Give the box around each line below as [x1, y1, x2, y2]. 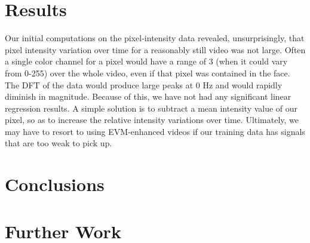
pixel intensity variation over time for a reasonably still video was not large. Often [5, 43, 306, 56]
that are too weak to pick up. [5, 137, 112, 149]
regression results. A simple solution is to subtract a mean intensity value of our [5, 101, 298, 114]
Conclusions [5, 172, 105, 196]
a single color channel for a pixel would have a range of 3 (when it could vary [5, 55, 288, 67]
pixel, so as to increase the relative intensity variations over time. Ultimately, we [5, 113, 299, 126]
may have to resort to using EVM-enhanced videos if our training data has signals [5, 125, 305, 137]
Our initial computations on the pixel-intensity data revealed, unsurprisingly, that [5, 32, 305, 44]
